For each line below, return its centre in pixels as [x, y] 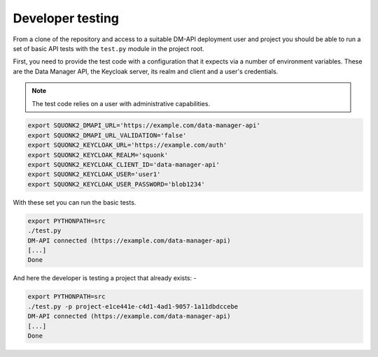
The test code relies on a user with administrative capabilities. [121, 103]
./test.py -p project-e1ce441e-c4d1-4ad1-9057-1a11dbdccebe [133, 306]
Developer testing [66, 18]
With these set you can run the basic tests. [75, 202]
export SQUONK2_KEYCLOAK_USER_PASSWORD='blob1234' [117, 184]
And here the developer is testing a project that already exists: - [105, 278]
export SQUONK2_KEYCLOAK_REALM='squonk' [98, 155]
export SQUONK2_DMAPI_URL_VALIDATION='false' [107, 135]
